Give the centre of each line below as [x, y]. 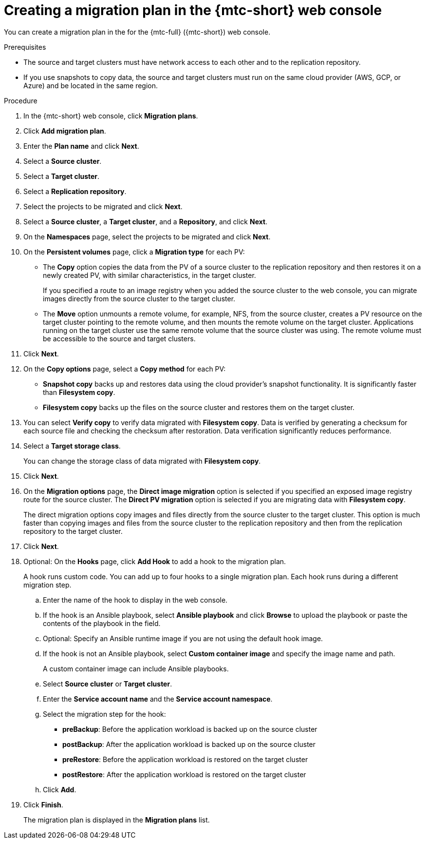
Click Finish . [43, 804]
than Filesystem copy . [79, 392]
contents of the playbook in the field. [102, 623]
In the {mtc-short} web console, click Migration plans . [111, 116]
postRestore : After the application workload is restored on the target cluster [184, 774]
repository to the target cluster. [73, 531]
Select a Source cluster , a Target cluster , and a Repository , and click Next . [146, 221]
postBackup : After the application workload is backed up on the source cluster [189, 744]
